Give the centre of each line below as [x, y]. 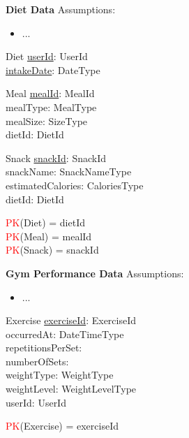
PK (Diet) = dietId [45, 222]
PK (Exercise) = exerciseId [62, 426]
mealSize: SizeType [47, 121]
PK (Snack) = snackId [52, 250]
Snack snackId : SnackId [56, 158]
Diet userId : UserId [47, 56]
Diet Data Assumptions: [61, 9]
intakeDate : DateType [53, 70]
